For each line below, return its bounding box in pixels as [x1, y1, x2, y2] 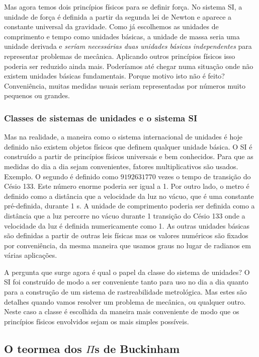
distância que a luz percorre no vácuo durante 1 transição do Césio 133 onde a [4, 210, 245, 221]
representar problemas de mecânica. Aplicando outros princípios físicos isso [4, 50, 235, 61]
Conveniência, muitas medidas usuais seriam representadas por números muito [4, 80, 245, 91]
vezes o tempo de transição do [158, 171, 251, 181]
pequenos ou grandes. [4, 90, 70, 101]
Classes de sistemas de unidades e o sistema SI [4, 111, 198, 124]
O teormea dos [4, 340, 82, 356]
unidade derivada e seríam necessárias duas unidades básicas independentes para [4, 41, 252, 51]
